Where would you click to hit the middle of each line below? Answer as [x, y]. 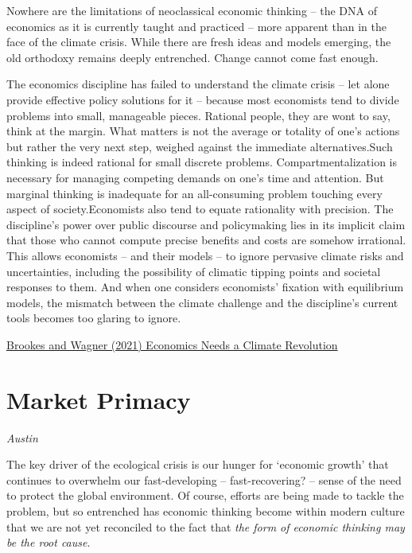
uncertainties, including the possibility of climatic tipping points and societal [194, 271]
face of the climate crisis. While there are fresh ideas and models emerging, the [199, 42]
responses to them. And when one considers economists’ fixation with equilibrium [205, 287]
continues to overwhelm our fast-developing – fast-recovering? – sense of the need [204, 479]
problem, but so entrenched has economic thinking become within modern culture [206, 510]
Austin [22, 437]
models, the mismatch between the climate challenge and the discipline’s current [202, 302]
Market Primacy [99, 399]
